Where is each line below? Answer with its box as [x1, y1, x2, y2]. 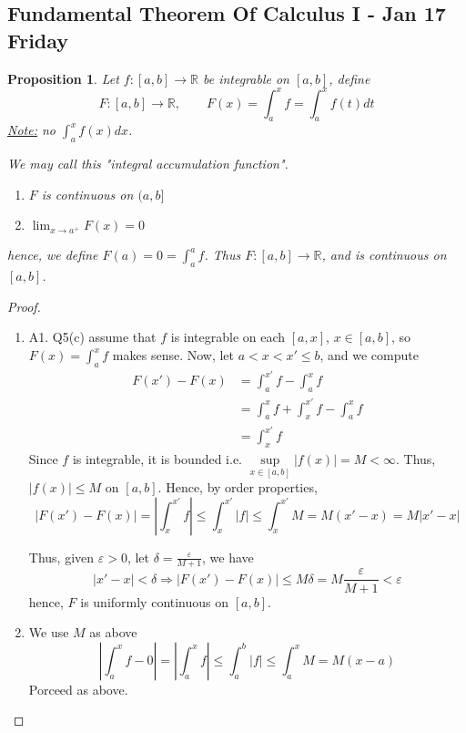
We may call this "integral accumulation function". [7, 154, 289, 173]
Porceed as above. [28, 679, 128, 698]
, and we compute [319, 346, 419, 365]
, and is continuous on [321, 245, 447, 264]
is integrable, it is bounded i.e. [72, 449, 242, 468]
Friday [7, 26, 69, 54]
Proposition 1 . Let [7, 68, 119, 88]
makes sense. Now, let [112, 346, 235, 365]
